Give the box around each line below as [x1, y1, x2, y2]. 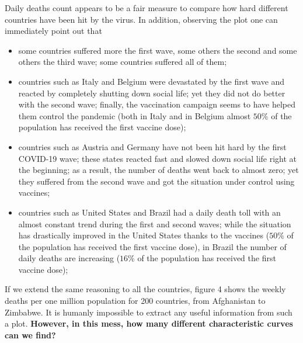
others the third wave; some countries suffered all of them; [18, 56, 227, 68]
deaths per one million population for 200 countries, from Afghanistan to [5, 295, 266, 307]
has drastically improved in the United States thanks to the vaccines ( [18, 229, 270, 241]
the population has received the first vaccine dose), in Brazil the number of [18, 240, 287, 252]
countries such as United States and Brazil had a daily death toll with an [18, 206, 281, 218]
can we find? [5, 328, 56, 341]
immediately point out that [5, 25, 102, 37]
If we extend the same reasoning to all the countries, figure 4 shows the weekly [5, 283, 286, 295]
